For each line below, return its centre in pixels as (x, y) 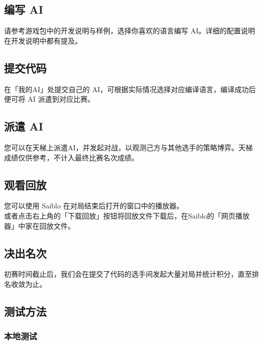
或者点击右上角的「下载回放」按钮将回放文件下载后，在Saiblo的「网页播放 (127, 215)
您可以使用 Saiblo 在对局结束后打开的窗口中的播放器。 (94, 206)
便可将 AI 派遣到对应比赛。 (49, 99)
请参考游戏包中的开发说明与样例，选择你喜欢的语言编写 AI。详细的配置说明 (130, 31)
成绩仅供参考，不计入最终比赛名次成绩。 (71, 157)
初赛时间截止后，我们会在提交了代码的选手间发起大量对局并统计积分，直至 (128, 274)
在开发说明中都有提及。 (43, 40)
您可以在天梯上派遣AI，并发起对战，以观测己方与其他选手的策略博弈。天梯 (128, 147)
